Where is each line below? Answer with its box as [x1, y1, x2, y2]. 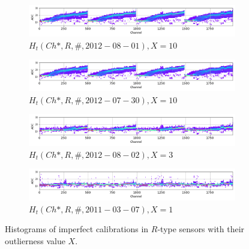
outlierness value [5, 235, 65, 247]
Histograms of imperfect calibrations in [5, 223, 149, 235]
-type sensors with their [157, 223, 245, 235]
